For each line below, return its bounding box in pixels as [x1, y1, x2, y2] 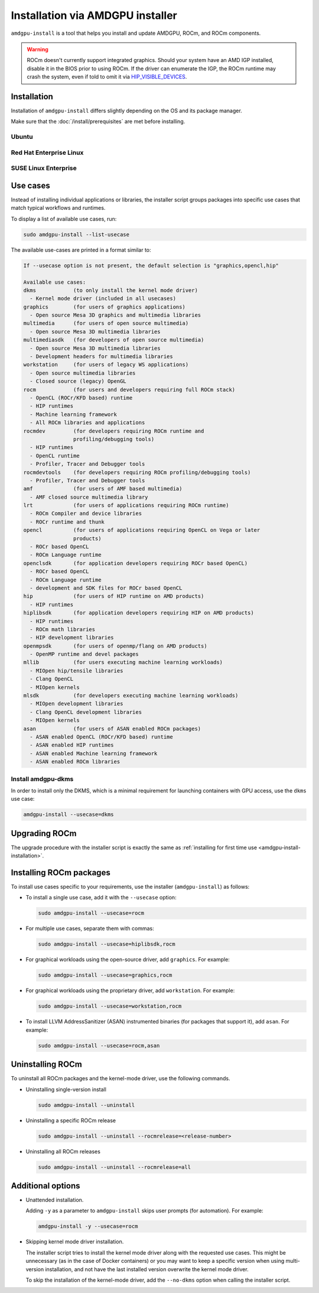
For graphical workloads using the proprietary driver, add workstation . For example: [25, 987, 235, 994]
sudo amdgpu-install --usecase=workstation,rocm [38, 1003, 182, 1010]
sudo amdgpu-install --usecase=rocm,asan [38, 1042, 160, 1049]
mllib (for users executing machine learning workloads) [23, 659, 223, 666]
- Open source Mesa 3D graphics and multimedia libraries [30, 312, 201, 319]
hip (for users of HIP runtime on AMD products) [23, 593, 204, 600]
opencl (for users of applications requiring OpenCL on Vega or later [23, 527, 261, 534]
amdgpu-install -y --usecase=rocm [38, 1223, 138, 1230]
